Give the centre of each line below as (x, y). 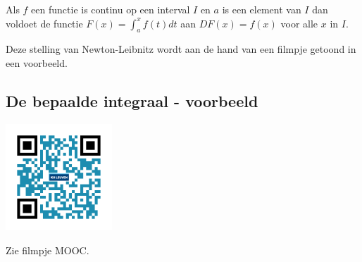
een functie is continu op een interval (111, 9)
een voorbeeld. (37, 62)
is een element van (262, 9)
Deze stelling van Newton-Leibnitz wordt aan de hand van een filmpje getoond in (181, 49)
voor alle (299, 23)
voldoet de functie (44, 23)
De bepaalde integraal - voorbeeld (132, 100)
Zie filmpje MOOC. (48, 250)
